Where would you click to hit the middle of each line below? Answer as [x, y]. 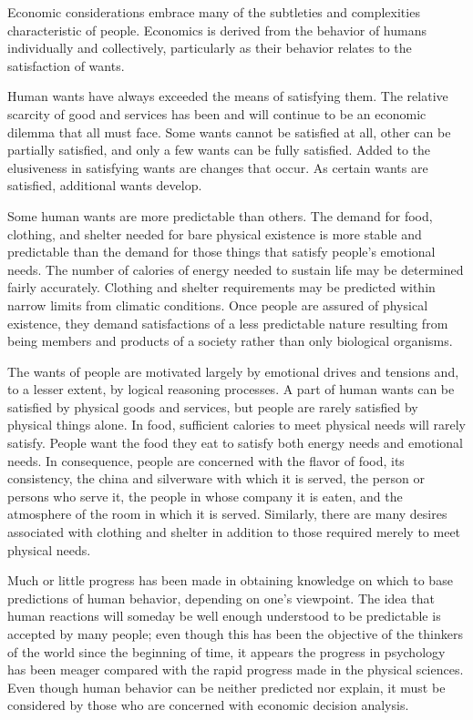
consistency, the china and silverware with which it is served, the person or [216, 478]
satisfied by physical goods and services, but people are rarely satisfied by [213, 406]
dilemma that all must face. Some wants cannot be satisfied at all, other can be [229, 132]
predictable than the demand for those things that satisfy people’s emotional [221, 252]
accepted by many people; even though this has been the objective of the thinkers [235, 634]
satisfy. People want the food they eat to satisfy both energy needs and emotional [235, 443]
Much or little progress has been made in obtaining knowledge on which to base [230, 580]
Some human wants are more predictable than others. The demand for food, [220, 215]
